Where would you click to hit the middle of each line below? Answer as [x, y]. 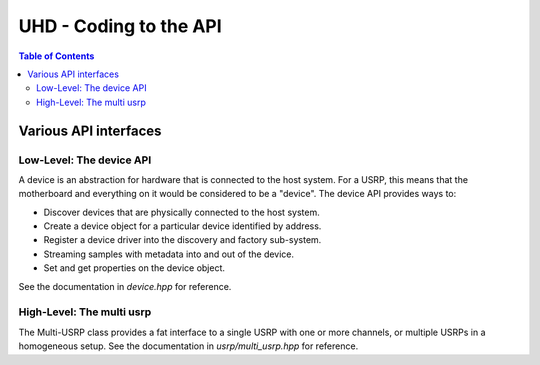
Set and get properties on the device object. [134, 268]
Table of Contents [56, 56]
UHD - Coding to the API [120, 26]
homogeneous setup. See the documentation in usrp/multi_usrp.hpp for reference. [188, 346]
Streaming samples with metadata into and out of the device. [169, 254]
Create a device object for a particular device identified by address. [182, 226]
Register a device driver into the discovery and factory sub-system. [182, 240]
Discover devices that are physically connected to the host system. [181, 212]
